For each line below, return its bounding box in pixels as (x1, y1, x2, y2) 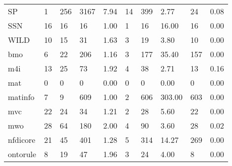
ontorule (8, 148, 36, 160)
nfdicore (8, 134, 35, 145)
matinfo (8, 91, 34, 102)
